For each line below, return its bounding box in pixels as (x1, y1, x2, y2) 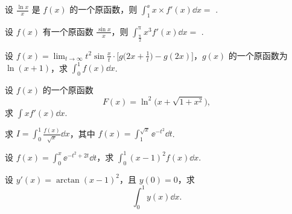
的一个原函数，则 (69, 3, 138, 15)
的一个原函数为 (228, 49, 288, 61)
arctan (56, 176, 80, 185)
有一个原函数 (42, 25, 94, 37)
